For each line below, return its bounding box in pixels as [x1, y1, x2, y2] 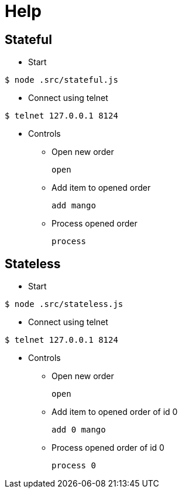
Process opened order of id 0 [51, 443, 164, 453]
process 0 [51, 461, 96, 471]
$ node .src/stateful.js [5, 75, 118, 85]
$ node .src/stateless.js [5, 299, 123, 309]
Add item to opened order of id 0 [51, 407, 178, 417]
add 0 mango [51, 425, 106, 435]
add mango [51, 201, 96, 211]
